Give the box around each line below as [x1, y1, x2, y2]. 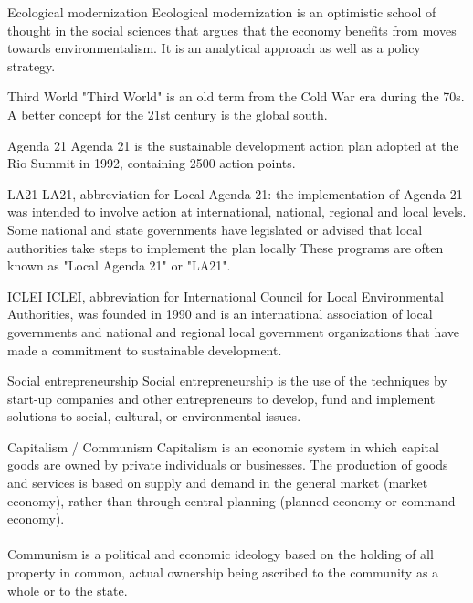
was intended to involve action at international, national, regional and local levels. [7, 202, 467, 221]
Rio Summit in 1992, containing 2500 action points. [7, 153, 296, 173]
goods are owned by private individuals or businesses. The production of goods [7, 455, 448, 474]
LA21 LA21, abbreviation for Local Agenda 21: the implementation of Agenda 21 [7, 184, 463, 203]
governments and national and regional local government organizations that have [7, 322, 459, 341]
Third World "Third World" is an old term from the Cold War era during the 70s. [7, 87, 465, 106]
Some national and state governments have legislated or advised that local [7, 219, 423, 238]
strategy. [7, 56, 56, 75]
